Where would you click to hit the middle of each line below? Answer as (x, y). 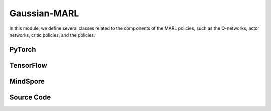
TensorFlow (28, 65)
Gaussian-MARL (44, 13)
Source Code (30, 97)
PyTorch (23, 49)
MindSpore (27, 81)
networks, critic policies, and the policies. (52, 35)
